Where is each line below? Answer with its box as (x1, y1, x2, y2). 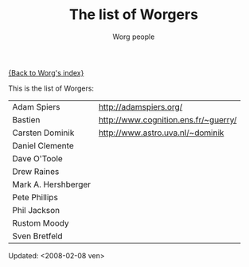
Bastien (12, 114, 41, 125)
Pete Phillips (12, 192, 58, 203)
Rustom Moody (12, 217, 69, 228)
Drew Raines (12, 165, 60, 176)
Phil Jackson (12, 204, 60, 215)
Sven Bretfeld (12, 230, 63, 242)
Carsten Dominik (12, 127, 75, 138)
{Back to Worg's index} (8, 68, 84, 77)
